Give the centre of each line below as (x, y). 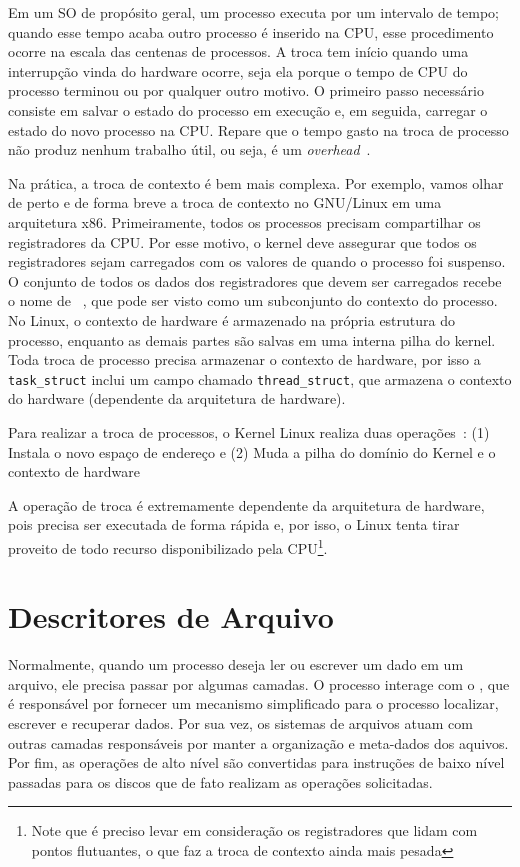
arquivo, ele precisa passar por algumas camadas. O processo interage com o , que (259, 683)
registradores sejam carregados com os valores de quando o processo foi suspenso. (257, 261)
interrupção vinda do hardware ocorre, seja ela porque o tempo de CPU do (238, 70)
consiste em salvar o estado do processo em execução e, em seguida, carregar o (248, 109)
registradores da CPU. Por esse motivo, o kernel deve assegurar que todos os (242, 241)
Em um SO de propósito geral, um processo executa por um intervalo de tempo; (253, 12)
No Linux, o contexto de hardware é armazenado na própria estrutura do (232, 319)
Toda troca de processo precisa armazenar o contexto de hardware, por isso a (244, 359)
